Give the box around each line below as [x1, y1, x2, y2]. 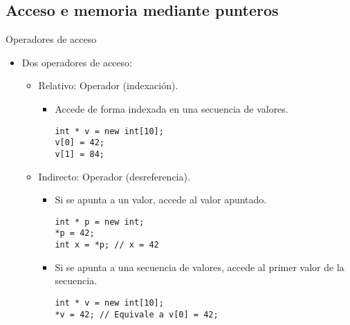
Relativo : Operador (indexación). [38, 78, 178, 93]
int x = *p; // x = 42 [55, 240, 159, 250]
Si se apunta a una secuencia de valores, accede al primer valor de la [55, 259, 344, 274]
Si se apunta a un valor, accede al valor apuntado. [55, 192, 267, 207]
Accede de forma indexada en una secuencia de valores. [55, 101, 288, 115]
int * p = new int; [55, 216, 145, 227]
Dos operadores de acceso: [21, 55, 132, 69]
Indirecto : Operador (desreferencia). [38, 169, 190, 183]
